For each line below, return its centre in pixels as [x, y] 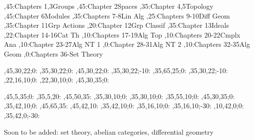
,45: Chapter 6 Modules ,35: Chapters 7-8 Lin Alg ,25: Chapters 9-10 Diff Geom [117, 15]
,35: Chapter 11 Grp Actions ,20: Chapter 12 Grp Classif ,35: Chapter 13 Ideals [116, 25]
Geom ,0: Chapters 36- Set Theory [54, 53]
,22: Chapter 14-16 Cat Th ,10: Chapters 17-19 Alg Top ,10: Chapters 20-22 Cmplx [122, 34]
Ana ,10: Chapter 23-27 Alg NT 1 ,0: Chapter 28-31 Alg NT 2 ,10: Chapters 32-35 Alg [127, 44]
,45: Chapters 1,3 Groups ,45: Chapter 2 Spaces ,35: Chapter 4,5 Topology [109, 6]
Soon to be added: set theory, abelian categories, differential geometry [109, 131]
